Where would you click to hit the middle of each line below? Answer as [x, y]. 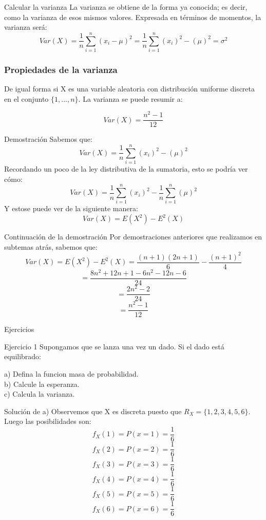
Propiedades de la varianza [61, 69]
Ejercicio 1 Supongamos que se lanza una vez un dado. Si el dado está [114, 346]
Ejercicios [19, 329]
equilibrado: [23, 356]
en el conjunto [26, 98]
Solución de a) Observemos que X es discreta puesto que [93, 411]
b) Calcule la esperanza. [42, 384]
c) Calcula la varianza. [40, 394]
